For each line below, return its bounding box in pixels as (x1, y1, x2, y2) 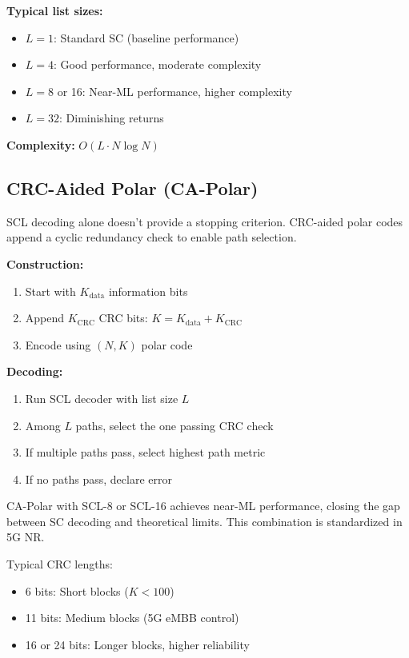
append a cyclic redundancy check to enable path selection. (6, 229, 297, 245)
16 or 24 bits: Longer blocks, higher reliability (25, 636, 250, 652)
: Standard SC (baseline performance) (54, 29, 239, 46)
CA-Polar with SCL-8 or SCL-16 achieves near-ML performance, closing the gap (6, 497, 400, 514)
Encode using (25, 336, 91, 353)
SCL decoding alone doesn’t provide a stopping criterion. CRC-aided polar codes (6, 213, 403, 229)
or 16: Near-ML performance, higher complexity (57, 82, 292, 99)
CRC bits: (98, 309, 148, 326)
